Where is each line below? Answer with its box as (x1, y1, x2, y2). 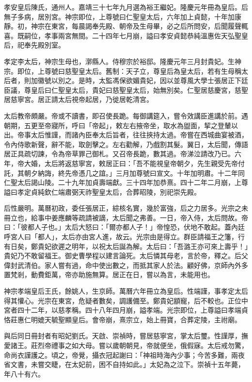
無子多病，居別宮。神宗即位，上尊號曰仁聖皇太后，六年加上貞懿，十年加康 (4, 11, 241, 21)
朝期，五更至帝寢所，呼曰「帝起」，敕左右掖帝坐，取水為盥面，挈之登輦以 (4, 120, 238, 130)
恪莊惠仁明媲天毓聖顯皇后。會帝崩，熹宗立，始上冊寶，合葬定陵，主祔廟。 (4, 314, 241, 324)
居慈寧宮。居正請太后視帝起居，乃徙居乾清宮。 (4, 94, 153, 104)
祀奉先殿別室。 (17, 40, 65, 50)
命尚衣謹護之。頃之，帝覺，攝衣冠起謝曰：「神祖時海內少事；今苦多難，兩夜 (4, 349, 245, 360)
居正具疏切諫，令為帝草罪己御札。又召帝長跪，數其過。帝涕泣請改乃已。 (4, 149, 235, 159)
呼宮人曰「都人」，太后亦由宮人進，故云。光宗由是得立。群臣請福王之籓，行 (4, 232, 245, 242)
